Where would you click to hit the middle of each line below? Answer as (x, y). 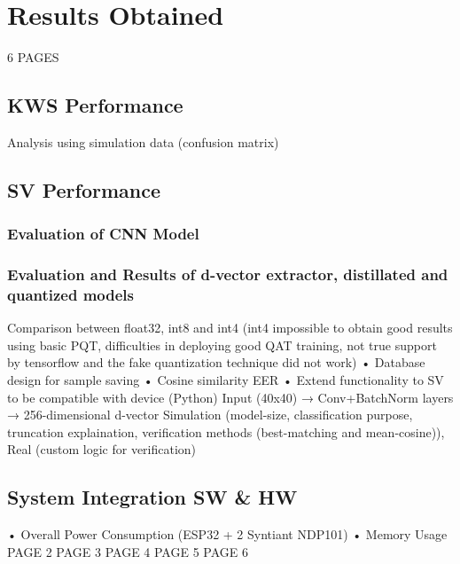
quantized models (71, 294)
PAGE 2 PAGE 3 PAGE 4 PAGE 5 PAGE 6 (128, 551)
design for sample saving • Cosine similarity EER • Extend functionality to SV (226, 380)
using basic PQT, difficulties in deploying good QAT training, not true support (222, 345)
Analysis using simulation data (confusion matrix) (143, 141)
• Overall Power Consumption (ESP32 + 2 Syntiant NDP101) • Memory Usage (227, 534)
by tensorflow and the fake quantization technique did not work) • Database (216, 362)
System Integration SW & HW (152, 497)
